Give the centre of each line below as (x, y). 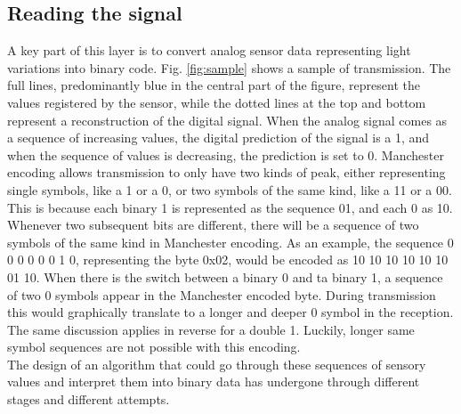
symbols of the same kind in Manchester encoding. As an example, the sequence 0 (230, 242)
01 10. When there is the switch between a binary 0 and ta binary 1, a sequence (225, 276)
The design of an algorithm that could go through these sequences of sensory (217, 364)
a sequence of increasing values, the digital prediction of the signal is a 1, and (218, 138)
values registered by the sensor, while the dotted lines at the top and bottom (217, 102)
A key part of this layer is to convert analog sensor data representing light (209, 50)
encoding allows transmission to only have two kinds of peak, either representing (226, 172)
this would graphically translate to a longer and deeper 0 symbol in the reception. (230, 312)
